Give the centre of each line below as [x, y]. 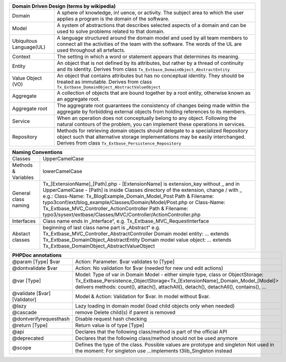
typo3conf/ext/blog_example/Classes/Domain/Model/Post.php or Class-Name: [134, 202]
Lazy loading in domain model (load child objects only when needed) [155, 306]
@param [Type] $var [36, 262]
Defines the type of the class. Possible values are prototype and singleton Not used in [175, 345]
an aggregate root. [79, 99]
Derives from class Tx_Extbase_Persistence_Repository [119, 143]
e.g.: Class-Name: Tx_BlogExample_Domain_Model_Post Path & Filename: [128, 196]
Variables [23, 177]
